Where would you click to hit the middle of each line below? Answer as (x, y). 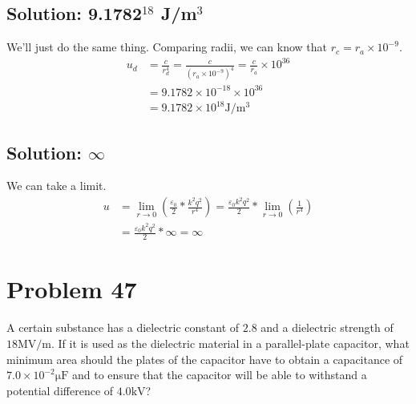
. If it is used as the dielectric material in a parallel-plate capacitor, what (230, 343)
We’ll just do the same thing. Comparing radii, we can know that (167, 47)
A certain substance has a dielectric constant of (123, 327)
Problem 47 (72, 289)
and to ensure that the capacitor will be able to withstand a (220, 375)
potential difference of (60, 390)
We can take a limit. (57, 186)
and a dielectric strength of (327, 327)
